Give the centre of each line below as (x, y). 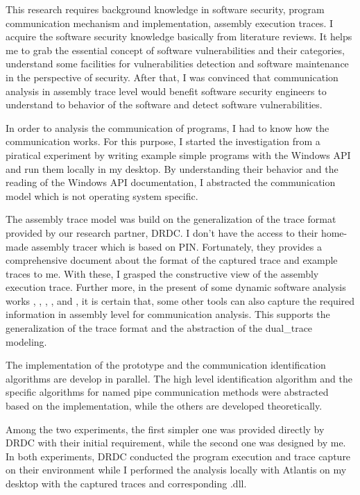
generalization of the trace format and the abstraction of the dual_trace (159, 328)
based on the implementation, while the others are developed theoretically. (164, 406)
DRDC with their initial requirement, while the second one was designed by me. (176, 443)
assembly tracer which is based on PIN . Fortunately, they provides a (177, 246)
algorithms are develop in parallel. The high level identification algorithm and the (179, 378)
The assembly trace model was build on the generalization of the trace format (171, 219)
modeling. (26, 341)
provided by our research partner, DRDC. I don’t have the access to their (162, 232)
